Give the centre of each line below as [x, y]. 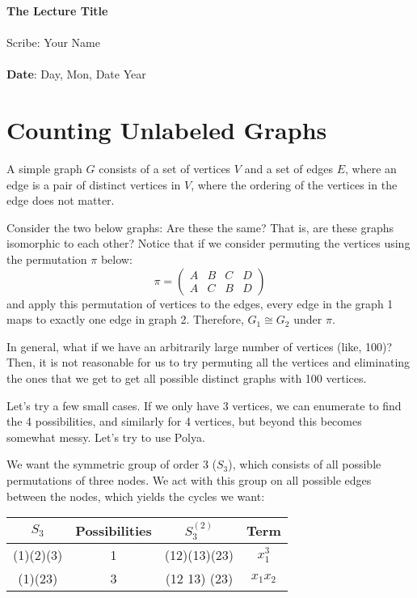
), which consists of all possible [305, 464]
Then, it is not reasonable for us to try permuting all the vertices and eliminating [208, 362]
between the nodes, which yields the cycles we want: [136, 496]
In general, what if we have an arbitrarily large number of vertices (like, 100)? [200, 346]
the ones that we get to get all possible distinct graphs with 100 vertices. [187, 378]
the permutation [47, 259]
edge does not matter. [61, 200]
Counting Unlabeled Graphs [167, 130]
